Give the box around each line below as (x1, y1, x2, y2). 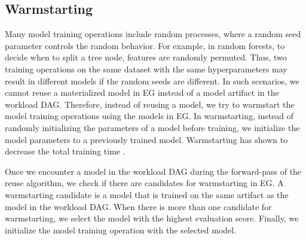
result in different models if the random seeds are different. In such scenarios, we (5, 74, 299, 87)
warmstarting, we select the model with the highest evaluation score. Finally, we (5, 212, 299, 224)
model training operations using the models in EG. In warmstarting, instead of (5, 110, 294, 122)
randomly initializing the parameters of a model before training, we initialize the (5, 121, 300, 133)
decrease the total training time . (5, 145, 126, 157)
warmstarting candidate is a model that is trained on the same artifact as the (5, 188, 289, 200)
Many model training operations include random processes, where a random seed (5, 28, 301, 40)
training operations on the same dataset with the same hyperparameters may (5, 62, 287, 75)
